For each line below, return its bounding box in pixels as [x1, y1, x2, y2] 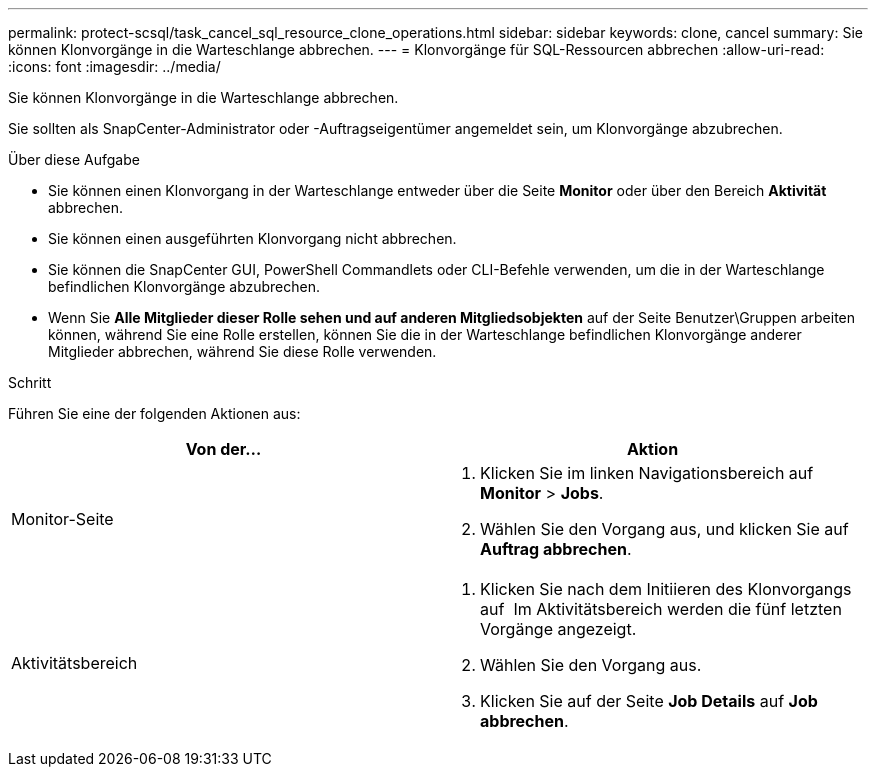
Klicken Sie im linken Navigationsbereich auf [480, 463, 814, 483]
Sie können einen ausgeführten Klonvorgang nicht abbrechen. [48, 230, 457, 247]
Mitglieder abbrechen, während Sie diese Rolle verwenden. [48, 343, 437, 360]
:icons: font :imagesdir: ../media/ [8, 58, 221, 75]
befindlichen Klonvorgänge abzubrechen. [48, 278, 321, 295]
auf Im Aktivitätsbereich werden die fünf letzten [480, 599, 842, 619]
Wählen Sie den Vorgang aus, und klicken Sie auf [480, 519, 849, 539]
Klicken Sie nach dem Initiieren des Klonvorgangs [480, 579, 852, 599]
